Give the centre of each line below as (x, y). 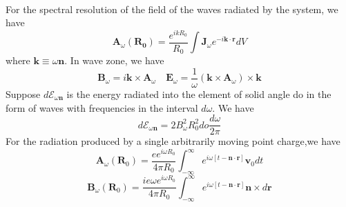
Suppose (23, 94)
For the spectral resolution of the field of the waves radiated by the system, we (172, 9)
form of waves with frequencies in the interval (102, 107)
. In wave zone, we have (114, 60)
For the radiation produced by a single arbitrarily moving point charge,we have (173, 141)
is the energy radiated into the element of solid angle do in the (199, 94)
